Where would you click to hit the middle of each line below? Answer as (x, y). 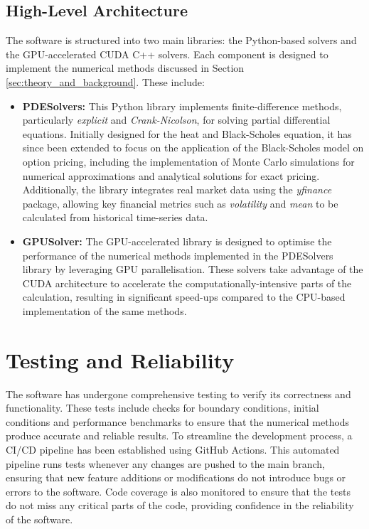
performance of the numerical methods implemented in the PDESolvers (178, 255)
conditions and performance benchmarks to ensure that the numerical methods (178, 421)
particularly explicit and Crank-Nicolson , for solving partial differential (176, 120)
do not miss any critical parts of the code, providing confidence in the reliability (180, 505)
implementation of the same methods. (105, 310)
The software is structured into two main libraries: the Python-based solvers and (181, 40)
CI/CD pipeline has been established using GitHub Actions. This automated (173, 449)
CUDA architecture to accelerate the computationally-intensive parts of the (187, 283)
